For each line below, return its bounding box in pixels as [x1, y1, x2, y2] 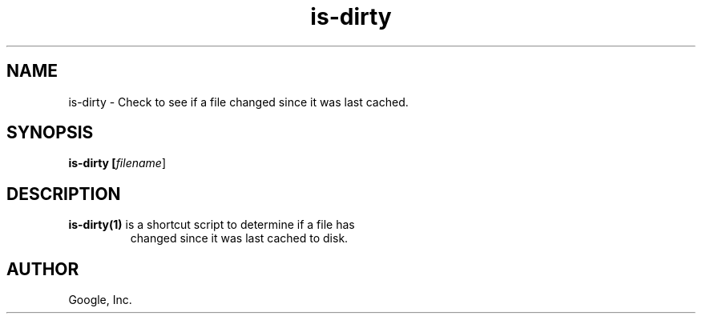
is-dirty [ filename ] [68, 156, 166, 170]
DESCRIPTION [6, 183, 121, 204]
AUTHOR [6, 258, 79, 279]
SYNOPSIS [6, 122, 94, 143]
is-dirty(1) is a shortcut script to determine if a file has [68, 218, 355, 232]
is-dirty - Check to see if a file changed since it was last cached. [68, 94, 409, 109]
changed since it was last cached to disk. [130, 231, 349, 246]
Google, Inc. [68, 293, 132, 307]
